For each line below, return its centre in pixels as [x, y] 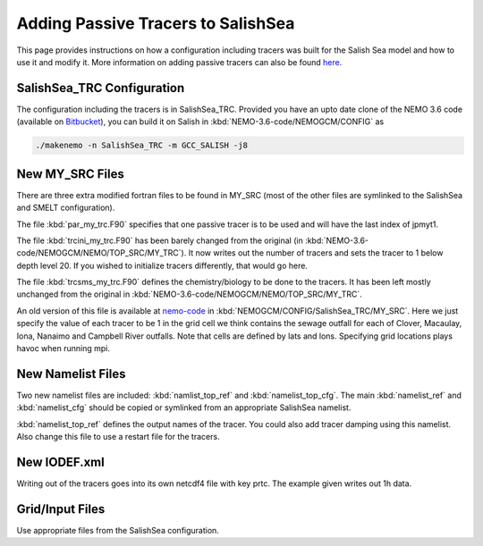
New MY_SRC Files [70, 174]
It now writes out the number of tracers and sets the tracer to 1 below [316, 253]
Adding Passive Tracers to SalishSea [156, 23]
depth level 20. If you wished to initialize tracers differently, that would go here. [162, 265]
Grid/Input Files [61, 509]
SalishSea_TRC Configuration [101, 88]
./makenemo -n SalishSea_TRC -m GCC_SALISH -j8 [141, 146]
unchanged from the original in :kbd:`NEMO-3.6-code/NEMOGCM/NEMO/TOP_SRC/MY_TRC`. [189, 294]
